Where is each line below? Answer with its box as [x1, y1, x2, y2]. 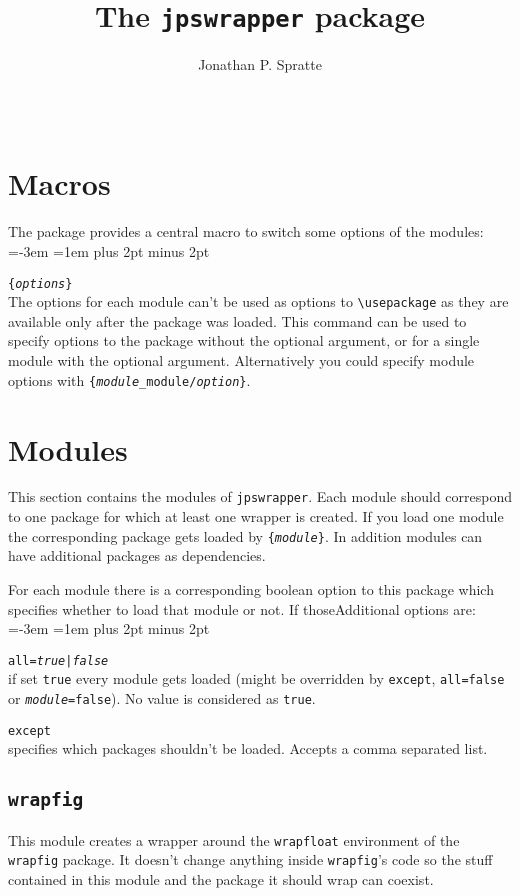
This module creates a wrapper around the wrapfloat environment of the [8, 829, 460, 850]
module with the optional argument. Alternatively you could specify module [8, 350, 475, 371]
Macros [8, 163, 111, 204]
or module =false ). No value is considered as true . [8, 688, 316, 709]
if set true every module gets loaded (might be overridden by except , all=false [8, 668, 505, 689]
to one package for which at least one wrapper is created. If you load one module [8, 506, 504, 527]
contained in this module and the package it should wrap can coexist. [8, 869, 434, 890]
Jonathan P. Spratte [198, 54, 322, 75]
